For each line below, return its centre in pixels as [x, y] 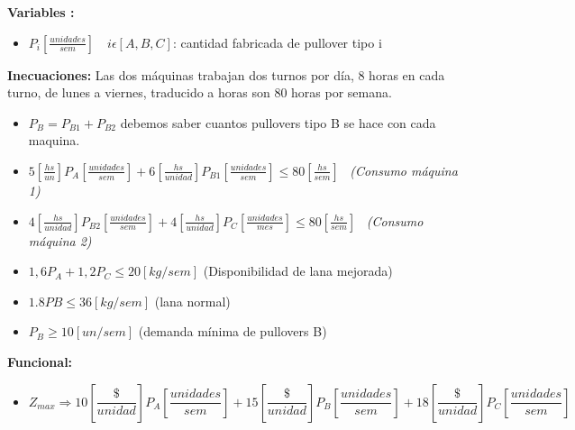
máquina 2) [60, 240]
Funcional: [40, 361]
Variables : [41, 12]
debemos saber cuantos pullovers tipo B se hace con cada [278, 122]
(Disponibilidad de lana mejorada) [298, 271]
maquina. [54, 140]
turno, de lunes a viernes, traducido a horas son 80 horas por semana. [200, 92]
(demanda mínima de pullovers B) [233, 331]
